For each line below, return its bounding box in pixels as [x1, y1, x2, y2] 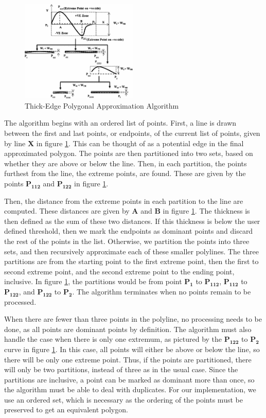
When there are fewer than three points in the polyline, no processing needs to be [4, 313, 262, 324]
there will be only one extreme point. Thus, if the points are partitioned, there [4, 354, 252, 364]
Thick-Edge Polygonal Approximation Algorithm [25, 100, 179, 111]
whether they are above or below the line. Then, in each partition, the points [4, 158, 247, 168]
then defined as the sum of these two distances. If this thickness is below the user [4, 215, 260, 226]
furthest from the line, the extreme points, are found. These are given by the [4, 168, 246, 179]
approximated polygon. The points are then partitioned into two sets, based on [4, 148, 253, 159]
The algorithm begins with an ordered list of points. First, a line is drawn [4, 117, 237, 128]
